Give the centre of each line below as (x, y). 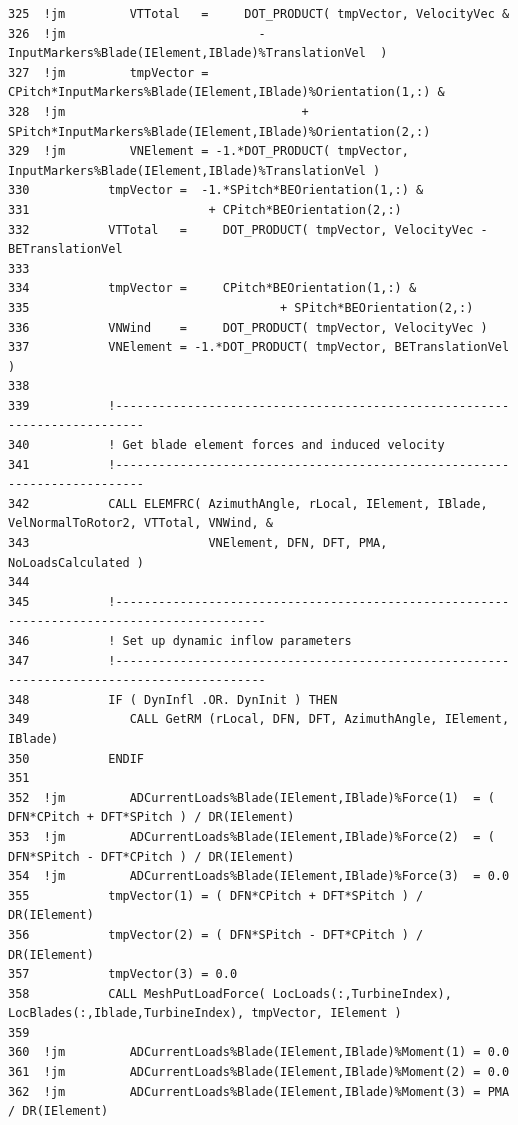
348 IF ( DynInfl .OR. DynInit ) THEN (173, 699)
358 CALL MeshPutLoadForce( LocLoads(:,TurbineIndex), (230, 993)
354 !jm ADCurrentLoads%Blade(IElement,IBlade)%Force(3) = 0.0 (259, 876)
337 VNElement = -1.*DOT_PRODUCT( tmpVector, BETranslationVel (259, 347)
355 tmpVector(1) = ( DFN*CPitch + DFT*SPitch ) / (216, 895)
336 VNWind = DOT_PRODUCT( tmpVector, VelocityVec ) (248, 327)
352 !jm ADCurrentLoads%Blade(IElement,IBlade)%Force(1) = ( (251, 797)
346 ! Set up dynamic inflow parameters (180, 641)
